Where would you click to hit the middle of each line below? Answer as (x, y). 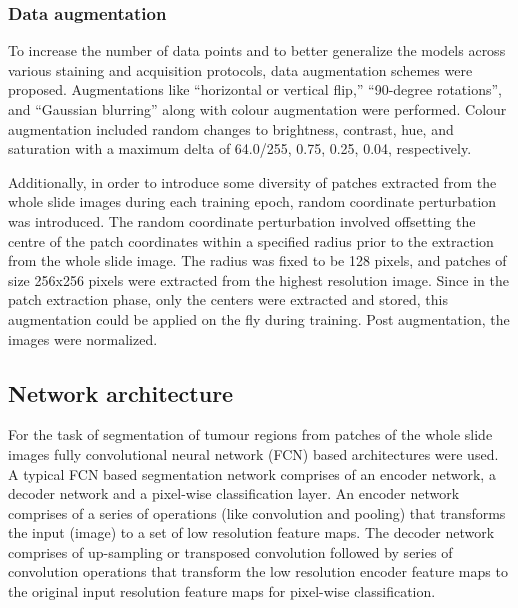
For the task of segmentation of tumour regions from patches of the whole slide (250, 434)
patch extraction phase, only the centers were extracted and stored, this (228, 299)
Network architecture (121, 392)
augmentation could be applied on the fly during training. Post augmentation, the (259, 318)
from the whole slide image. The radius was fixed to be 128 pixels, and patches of (257, 260)
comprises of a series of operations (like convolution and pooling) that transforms (257, 512)
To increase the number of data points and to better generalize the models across (257, 50)
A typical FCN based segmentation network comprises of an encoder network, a (252, 473)
